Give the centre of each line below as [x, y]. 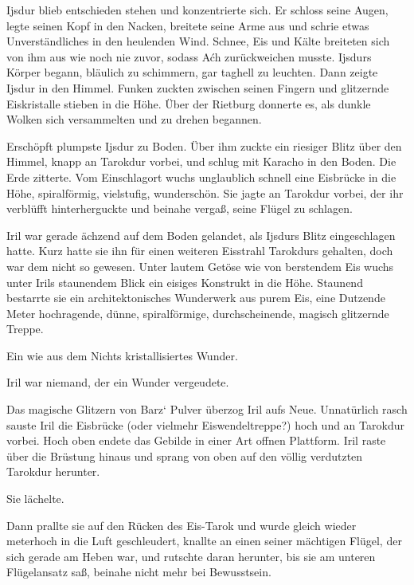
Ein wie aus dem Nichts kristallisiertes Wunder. [122, 355]
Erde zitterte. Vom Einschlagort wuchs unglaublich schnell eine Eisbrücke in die [201, 177]
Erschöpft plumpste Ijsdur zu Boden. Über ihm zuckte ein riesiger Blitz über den [204, 145]
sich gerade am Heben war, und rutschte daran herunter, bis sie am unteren [191, 556]
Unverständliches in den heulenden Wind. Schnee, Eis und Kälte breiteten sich [198, 41]
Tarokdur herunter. [53, 471]
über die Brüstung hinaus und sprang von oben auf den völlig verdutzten [185, 455]
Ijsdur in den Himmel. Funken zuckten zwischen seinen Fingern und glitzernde [198, 87]
